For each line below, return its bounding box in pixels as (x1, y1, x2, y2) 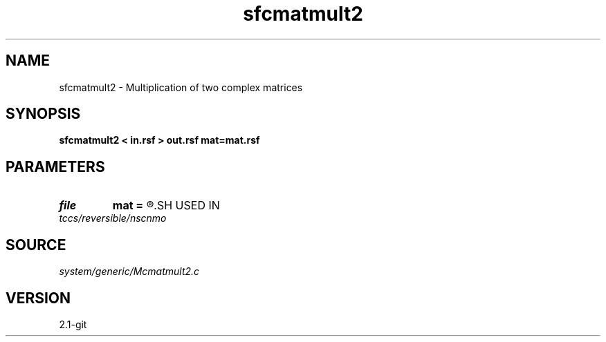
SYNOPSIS (6, 105, 81, 123)
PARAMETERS (6, 158, 105, 175)
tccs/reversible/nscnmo (59, 212, 167, 225)
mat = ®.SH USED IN (112, 198, 220, 213)
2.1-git (59, 318, 87, 330)
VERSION (6, 289, 71, 307)
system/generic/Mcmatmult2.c (59, 265, 200, 278)
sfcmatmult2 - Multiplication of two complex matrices (59, 81, 303, 93)
